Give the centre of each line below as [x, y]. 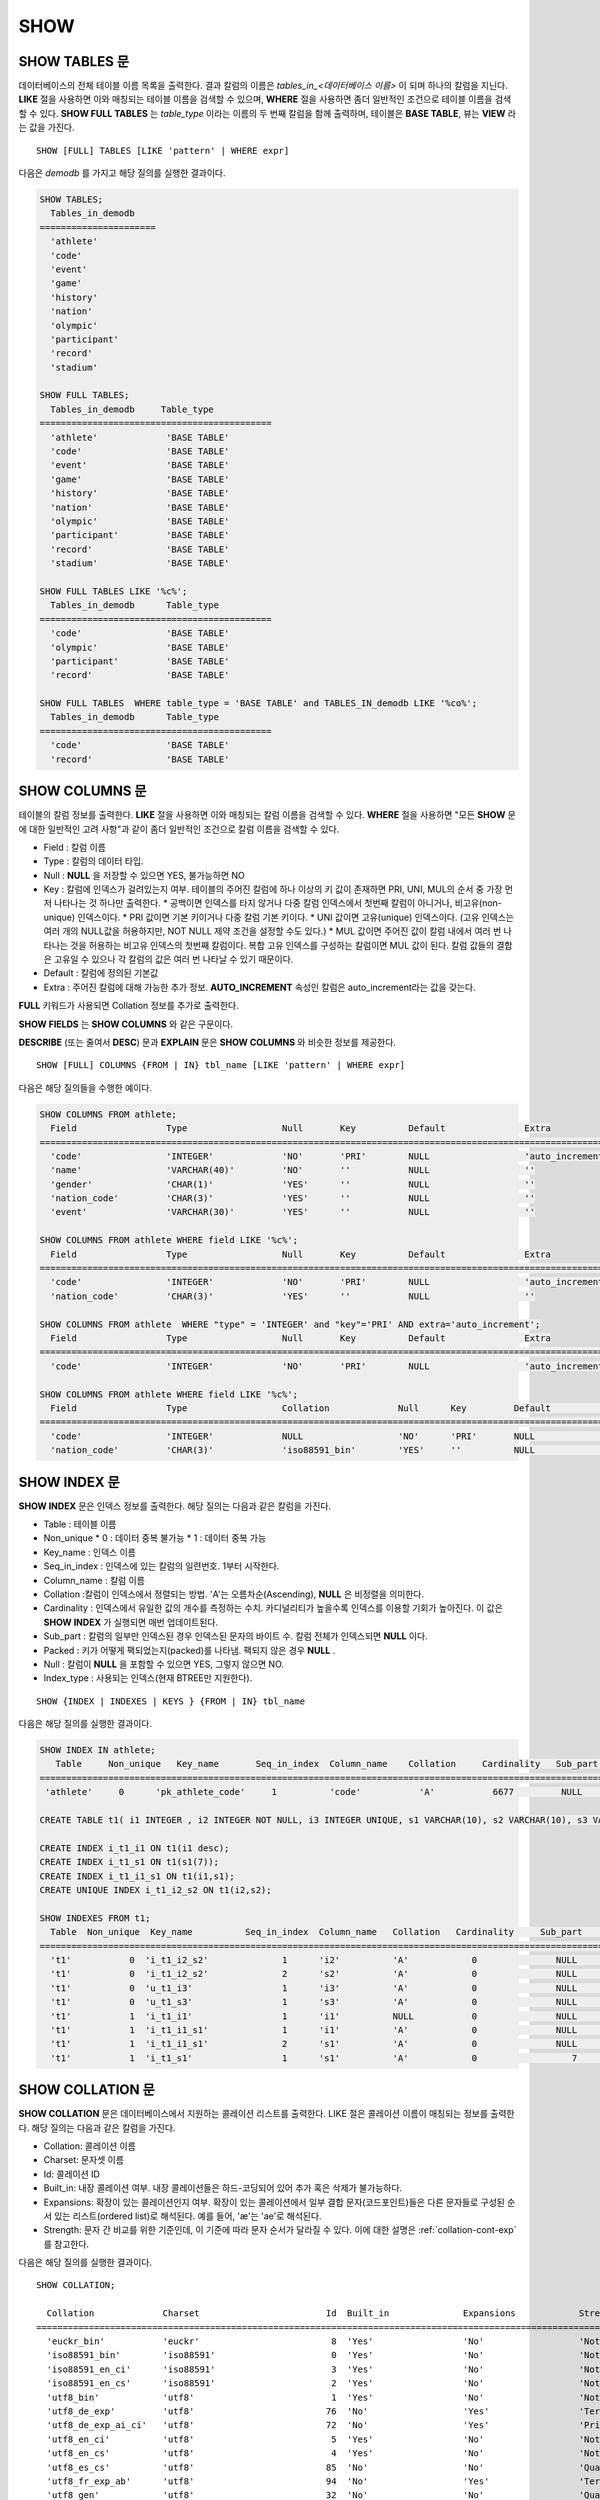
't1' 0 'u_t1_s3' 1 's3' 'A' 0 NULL [314, 2002]
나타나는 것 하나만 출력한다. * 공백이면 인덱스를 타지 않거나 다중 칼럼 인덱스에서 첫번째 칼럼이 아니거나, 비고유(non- [277, 903]
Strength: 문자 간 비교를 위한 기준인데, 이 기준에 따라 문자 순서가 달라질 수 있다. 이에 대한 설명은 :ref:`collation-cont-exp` [280, 2230]
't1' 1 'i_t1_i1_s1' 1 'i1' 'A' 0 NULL [314, 2029]
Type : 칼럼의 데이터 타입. [93, 861]
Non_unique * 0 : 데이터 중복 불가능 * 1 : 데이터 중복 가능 [155, 1538]
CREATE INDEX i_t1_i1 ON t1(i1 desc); [134, 1848]
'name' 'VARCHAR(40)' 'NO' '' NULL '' [292, 1170]
